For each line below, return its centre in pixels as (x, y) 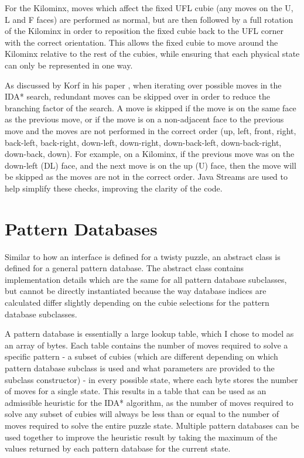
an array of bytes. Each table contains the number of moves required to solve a (146, 345)
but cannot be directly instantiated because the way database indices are (136, 291)
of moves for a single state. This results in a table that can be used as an (136, 391)
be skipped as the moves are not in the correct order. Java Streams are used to (146, 177)
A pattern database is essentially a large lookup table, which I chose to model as (149, 334)
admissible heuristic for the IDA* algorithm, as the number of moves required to (149, 402)
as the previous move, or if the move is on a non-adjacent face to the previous (144, 119)
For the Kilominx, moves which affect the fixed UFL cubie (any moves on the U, (149, 8)
